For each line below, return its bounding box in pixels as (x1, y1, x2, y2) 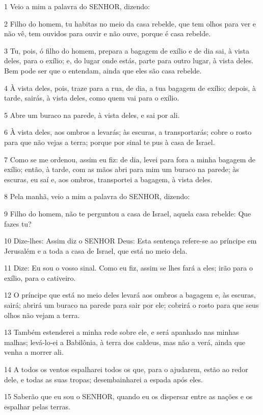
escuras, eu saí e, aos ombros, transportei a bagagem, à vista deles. (4, 174, 213, 184)
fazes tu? (4, 218, 32, 229)
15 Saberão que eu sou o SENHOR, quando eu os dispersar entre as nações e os (4, 391, 253, 402)
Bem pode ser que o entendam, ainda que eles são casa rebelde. (4, 65, 202, 76)
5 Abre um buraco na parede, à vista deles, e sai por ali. (4, 109, 180, 120)
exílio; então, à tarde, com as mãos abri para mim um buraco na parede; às (4, 164, 239, 175)
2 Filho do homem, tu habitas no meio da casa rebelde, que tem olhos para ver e (4, 18, 256, 29)
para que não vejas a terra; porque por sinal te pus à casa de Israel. (4, 136, 215, 147)
